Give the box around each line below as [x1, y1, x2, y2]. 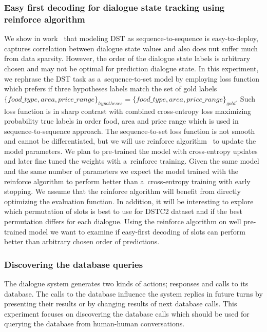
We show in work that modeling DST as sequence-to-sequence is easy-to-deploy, [4, 33, 258, 44]
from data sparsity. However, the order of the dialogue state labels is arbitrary [4, 53, 251, 64]
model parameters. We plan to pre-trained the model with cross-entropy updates [4, 145, 258, 156]
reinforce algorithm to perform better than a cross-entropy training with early [4, 175, 251, 186]
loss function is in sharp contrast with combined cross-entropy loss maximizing [4, 105, 252, 116]
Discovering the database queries [4, 258, 143, 270]
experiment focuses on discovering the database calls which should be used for [4, 308, 250, 319]
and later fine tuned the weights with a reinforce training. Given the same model [4, 155, 259, 166]
